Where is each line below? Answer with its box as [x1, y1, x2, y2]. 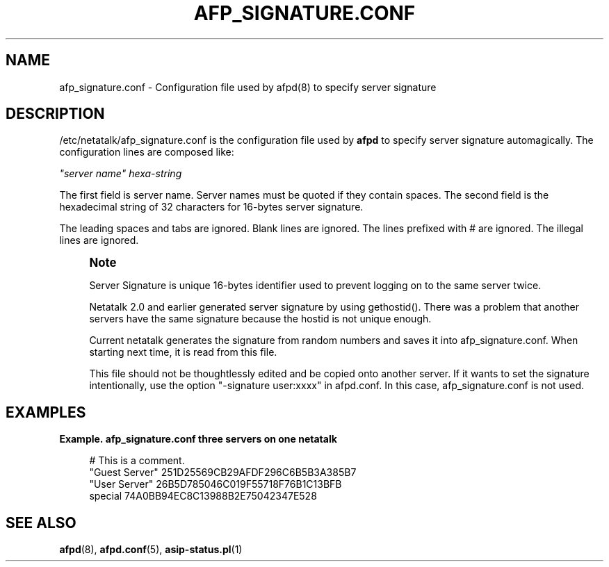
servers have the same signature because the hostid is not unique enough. [89, 313, 432, 325]
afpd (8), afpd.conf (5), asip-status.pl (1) [59, 543, 243, 556]
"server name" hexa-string [59, 167, 182, 180]
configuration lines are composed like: [59, 146, 234, 158]
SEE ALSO [6, 513, 76, 532]
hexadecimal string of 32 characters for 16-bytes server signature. [59, 201, 364, 213]
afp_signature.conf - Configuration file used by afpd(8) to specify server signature [59, 81, 437, 93]
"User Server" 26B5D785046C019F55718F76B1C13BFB [89, 478, 342, 491]
